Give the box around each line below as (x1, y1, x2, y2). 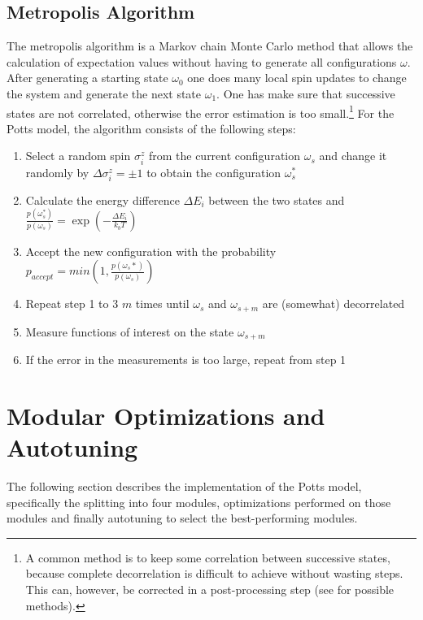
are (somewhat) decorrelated (262, 295, 405, 312)
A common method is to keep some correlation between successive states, (25, 548, 390, 566)
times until (135, 295, 190, 312)
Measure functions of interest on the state (25, 323, 234, 340)
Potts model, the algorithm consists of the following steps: (7, 119, 296, 137)
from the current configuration (148, 147, 301, 164)
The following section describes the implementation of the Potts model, (7, 478, 362, 495)
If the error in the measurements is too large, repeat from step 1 (25, 351, 347, 368)
